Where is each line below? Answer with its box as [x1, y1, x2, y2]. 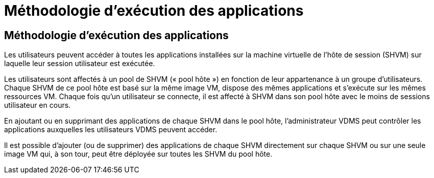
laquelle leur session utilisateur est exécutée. [4, 59, 155, 68]
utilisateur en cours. [4, 101, 71, 110]
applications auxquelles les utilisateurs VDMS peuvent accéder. [4, 125, 218, 134]
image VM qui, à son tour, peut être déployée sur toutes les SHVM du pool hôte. [4, 150, 273, 159]
